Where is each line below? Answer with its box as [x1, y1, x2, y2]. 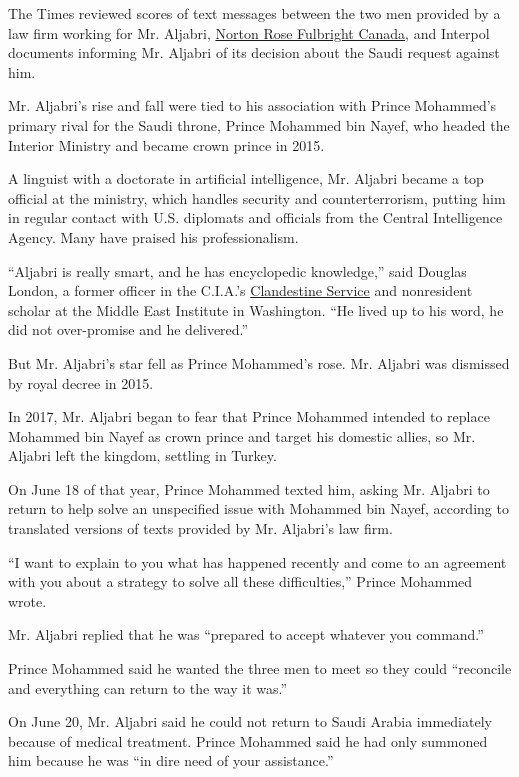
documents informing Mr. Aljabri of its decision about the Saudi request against [8, 42, 500, 63]
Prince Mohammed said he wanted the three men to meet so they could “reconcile [8, 658, 512, 679]
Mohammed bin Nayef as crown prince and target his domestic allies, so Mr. [8, 425, 476, 446]
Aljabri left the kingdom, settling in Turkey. [8, 445, 277, 466]
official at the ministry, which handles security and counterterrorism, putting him [8, 187, 506, 208]
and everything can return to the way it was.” [8, 677, 288, 698]
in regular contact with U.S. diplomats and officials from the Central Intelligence [8, 207, 503, 228]
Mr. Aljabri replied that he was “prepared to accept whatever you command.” [8, 624, 484, 645]
